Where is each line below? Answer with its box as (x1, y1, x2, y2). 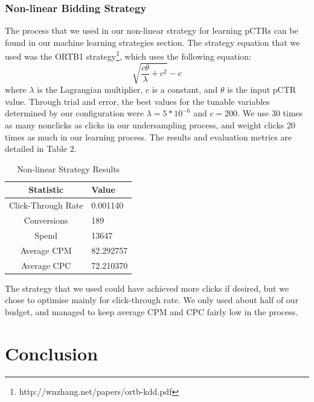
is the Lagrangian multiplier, (37, 83, 143, 96)
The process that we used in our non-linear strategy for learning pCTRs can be (5, 24, 298, 37)
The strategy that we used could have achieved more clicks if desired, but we (5, 281, 289, 294)
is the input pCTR (227, 83, 296, 96)
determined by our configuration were (5, 107, 144, 119)
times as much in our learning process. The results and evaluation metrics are (5, 130, 292, 143)
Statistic (28, 183, 64, 196)
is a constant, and (152, 83, 218, 96)
